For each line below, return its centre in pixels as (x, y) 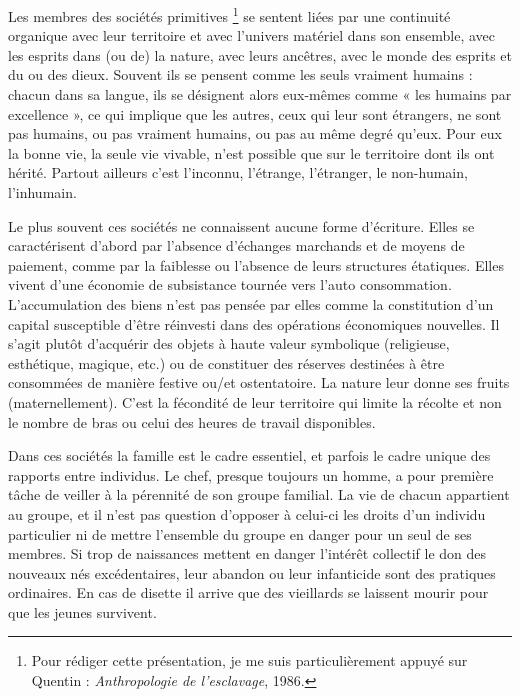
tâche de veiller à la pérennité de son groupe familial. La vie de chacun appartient (259, 494)
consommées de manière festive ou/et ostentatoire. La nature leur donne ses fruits (259, 382)
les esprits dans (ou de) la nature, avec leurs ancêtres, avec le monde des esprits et (260, 54)
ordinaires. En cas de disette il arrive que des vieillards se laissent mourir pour (248, 592)
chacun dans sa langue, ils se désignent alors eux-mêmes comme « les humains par (260, 94)
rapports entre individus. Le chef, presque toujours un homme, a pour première (251, 474)
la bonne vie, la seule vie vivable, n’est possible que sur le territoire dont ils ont (251, 152)
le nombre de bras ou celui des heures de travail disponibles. (192, 421)
